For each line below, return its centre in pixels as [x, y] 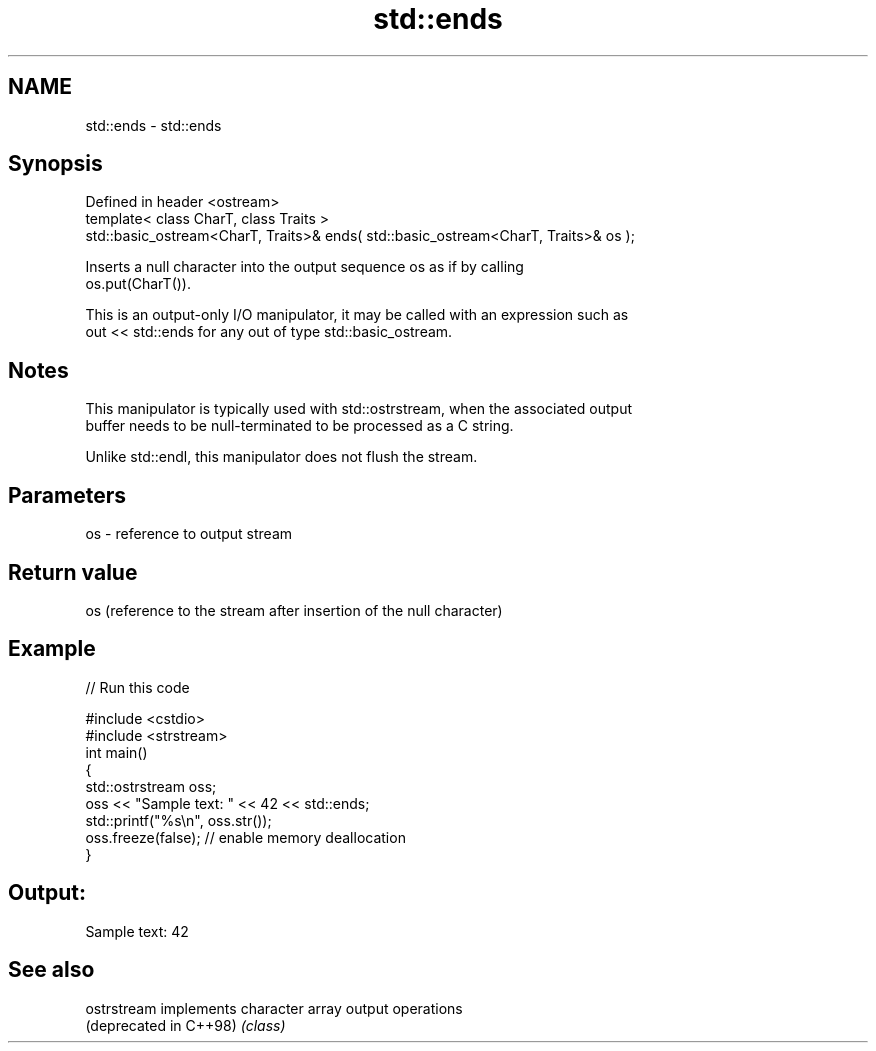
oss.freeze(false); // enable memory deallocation [245, 837]
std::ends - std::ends [153, 125]
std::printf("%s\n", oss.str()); [178, 820]
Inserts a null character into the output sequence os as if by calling [304, 267]
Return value [73, 572]
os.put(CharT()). [138, 284]
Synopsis [55, 164]
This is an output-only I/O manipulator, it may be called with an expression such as [357, 315]
